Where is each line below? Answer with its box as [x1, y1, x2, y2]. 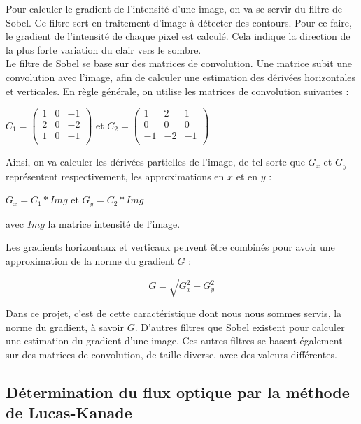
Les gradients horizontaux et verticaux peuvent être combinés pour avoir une [6, 240, 335, 254]
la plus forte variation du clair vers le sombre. [6, 42, 201, 57]
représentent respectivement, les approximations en [6, 168, 225, 183]
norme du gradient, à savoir [6, 319, 124, 334]
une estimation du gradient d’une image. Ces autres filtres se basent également [6, 333, 343, 348]
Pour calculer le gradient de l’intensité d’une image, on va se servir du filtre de [6, 1, 342, 15]
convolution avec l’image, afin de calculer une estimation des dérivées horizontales [6, 69, 356, 84]
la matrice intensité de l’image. [48, 216, 180, 231]
